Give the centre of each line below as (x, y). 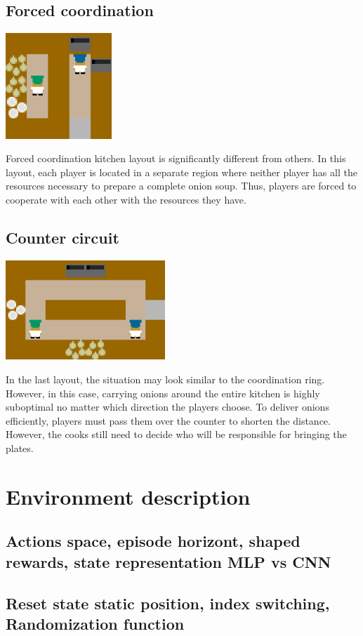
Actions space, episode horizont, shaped (153, 541)
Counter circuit (62, 237)
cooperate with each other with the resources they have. (126, 199)
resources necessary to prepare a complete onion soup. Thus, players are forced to (181, 186)
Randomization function (95, 623)
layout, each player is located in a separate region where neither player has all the (181, 172)
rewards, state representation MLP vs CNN (169, 561)
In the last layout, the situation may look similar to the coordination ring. (165, 379)
